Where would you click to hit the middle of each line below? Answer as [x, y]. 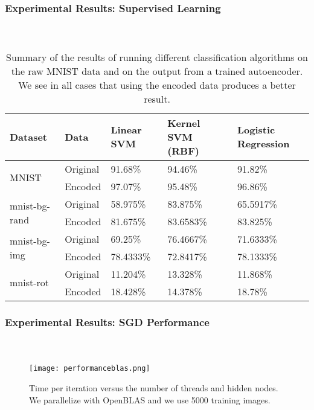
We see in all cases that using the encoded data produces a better [157, 85]
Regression [263, 144]
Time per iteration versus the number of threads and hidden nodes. [154, 387]
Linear [126, 130]
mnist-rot [30, 283]
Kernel [184, 123]
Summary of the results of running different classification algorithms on [157, 57]
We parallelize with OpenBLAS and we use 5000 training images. [150, 399]
